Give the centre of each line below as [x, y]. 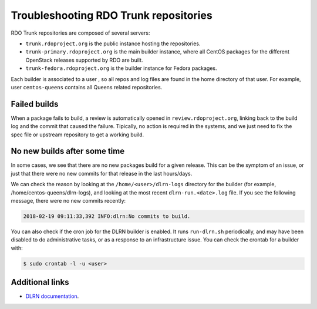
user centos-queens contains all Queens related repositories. [87, 87]
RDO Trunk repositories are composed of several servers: [80, 33]
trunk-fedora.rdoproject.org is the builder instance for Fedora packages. [121, 68]
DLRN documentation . [52, 296]
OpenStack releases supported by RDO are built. [84, 60]
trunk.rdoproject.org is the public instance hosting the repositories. [113, 43]
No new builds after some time [68, 151]
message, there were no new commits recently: [68, 201]
